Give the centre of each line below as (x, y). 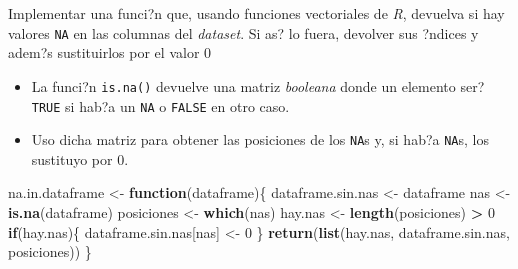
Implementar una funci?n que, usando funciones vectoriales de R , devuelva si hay (256, 13)
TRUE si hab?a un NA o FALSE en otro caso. (160, 105)
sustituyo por (72, 158)
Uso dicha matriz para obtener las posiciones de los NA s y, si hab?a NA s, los (260, 139)
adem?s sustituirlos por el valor (104, 52)
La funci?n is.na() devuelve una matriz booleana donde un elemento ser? (258, 85)
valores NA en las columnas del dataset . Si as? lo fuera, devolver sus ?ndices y (243, 32)
